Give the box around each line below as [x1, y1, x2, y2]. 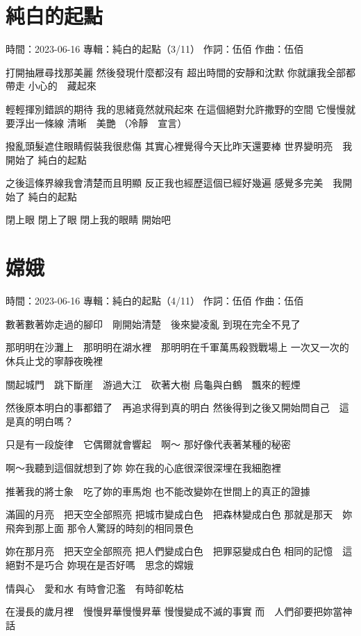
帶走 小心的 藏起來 [6, 78, 96, 93]
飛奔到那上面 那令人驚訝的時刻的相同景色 [6, 520, 194, 535]
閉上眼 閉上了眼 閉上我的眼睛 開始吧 [6, 212, 171, 227]
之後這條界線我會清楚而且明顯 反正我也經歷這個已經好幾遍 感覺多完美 [6, 175, 324, 190]
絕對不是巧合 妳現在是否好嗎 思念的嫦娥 [6, 557, 194, 571]
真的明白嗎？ [15, 413, 74, 428]
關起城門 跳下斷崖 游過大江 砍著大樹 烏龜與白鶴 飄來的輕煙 [6, 377, 301, 391]
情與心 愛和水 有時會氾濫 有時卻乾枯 [6, 581, 184, 595]
